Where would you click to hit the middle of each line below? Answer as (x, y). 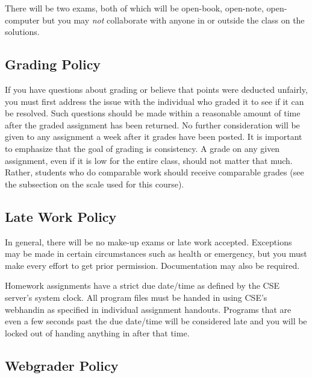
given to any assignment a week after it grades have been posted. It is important (154, 137)
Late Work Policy (61, 216)
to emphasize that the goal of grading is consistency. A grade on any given (142, 148)
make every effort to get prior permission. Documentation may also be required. (152, 265)
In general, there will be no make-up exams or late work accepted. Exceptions (148, 241)
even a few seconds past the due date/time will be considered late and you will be (156, 321)
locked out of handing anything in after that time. (97, 332)
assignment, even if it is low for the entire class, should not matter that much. (149, 160)
